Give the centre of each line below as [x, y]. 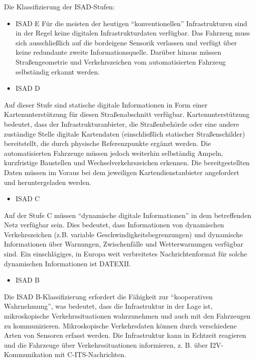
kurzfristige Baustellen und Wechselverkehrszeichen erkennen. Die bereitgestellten [127, 162]
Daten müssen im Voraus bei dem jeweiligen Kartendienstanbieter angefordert [122, 172]
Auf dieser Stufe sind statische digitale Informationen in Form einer [106, 104]
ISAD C [28, 199]
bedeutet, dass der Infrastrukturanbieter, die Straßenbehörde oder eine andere [122, 124]
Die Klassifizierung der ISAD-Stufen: [60, 6]
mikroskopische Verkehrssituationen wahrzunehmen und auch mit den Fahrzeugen [127, 316]
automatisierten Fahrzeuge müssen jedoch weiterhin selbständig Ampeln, [114, 153]
